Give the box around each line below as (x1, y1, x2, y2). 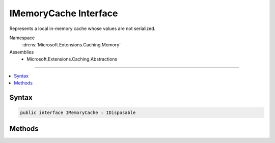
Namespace (9, 35, 35, 41)
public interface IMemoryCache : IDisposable (20, 109, 136, 116)
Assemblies (9, 49, 34, 55)
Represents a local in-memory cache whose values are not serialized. (9, 25, 156, 32)
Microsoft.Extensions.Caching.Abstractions (26, 56, 118, 62)
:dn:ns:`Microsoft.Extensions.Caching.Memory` (22, 42, 121, 48)
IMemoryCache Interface (9, 8, 118, 19)
